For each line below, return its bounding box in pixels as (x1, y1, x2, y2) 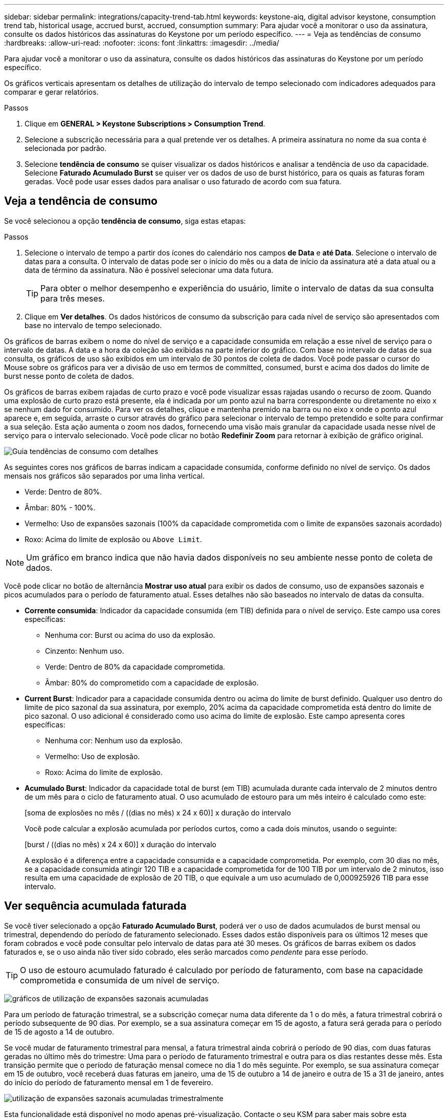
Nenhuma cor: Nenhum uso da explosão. (45, 736, 183, 745)
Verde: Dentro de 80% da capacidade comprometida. (45, 662, 226, 671)
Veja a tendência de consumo (4, 195, 158, 208)
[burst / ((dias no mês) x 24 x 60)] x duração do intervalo (25, 840, 216, 849)
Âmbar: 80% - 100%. (25, 503, 96, 512)
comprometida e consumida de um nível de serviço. (20, 975, 219, 985)
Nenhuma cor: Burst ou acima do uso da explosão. (45, 630, 215, 639)
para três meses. (40, 293, 105, 304)
